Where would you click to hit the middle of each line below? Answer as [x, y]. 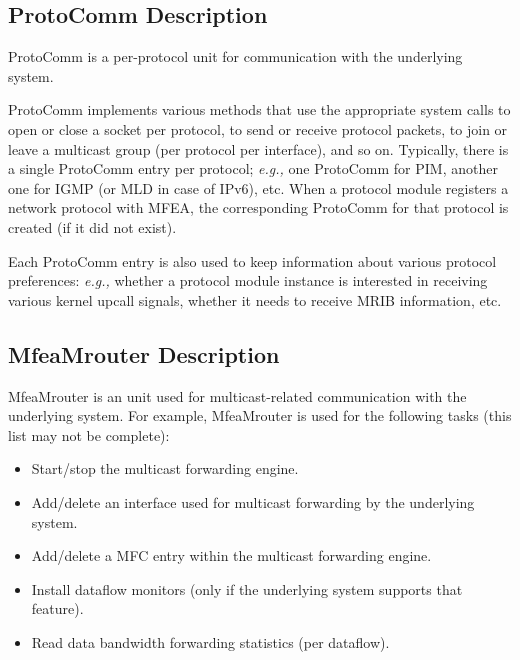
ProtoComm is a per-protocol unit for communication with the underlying [235, 56]
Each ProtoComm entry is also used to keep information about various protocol [252, 260]
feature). [57, 608]
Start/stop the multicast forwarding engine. [165, 468]
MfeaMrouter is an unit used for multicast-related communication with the [237, 395]
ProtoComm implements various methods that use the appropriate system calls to [259, 109]
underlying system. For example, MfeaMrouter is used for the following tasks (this [260, 415]
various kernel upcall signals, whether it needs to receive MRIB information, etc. [255, 299]
